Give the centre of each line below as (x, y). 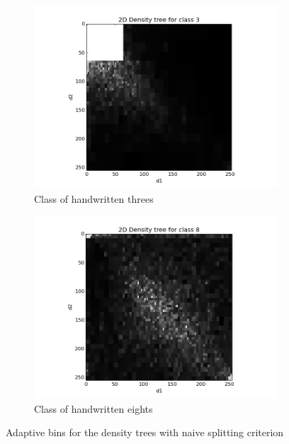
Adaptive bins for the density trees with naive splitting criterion (145, 432)
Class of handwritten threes (94, 198)
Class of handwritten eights (93, 408)
